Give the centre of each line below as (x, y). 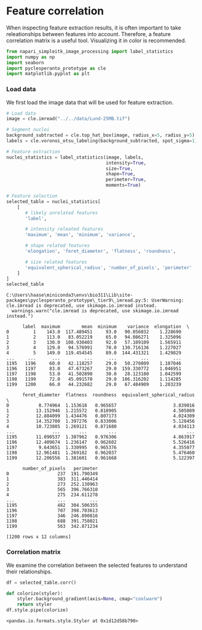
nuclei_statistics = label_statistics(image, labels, (75, 157)
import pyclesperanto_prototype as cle (56, 68)
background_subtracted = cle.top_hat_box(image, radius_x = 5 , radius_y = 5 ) (101, 135)
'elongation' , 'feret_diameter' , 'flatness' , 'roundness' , (100, 251)
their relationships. (29, 571)
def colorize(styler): (35, 593)
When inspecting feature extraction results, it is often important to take (94, 28)
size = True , (119, 168)
